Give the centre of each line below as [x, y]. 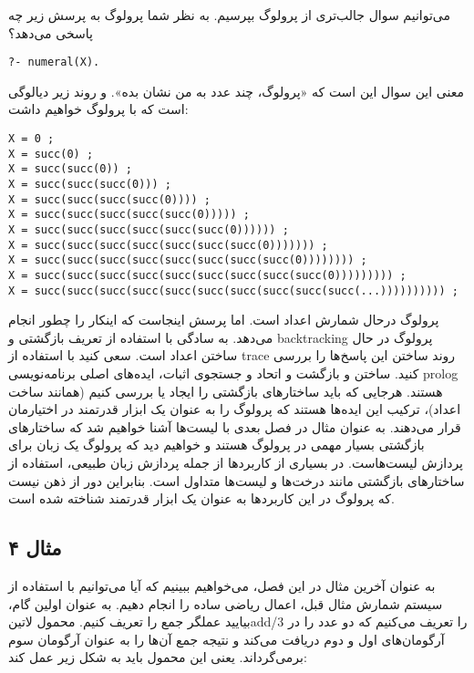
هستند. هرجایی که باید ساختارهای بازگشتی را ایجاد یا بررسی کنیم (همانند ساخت [226, 391]
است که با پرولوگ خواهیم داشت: [98, 109]
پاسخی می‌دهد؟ [51, 32]
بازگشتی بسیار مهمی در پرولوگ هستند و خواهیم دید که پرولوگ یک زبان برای [216, 445]
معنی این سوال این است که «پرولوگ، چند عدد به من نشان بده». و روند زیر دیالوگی [236, 91]
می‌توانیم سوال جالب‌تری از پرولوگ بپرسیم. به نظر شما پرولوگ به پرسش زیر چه [229, 15]
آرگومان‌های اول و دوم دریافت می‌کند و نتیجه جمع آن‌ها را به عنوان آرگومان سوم [227, 639]
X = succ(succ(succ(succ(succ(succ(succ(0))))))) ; [168, 245]
